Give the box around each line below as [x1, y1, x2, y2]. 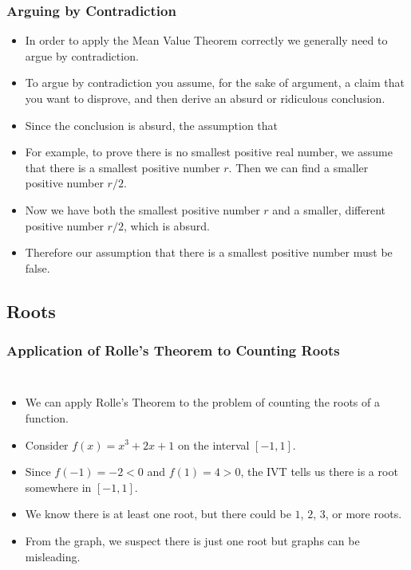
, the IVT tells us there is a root [240, 463, 398, 480]
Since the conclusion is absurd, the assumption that [25, 116, 279, 133]
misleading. [25, 548, 81, 564]
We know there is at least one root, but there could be [25, 505, 291, 522]
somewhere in [25, 478, 92, 495]
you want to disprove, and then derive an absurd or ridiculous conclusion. [25, 90, 385, 106]
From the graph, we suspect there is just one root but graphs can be [25, 532, 360, 548]
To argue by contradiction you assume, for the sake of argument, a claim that [25, 74, 405, 91]
